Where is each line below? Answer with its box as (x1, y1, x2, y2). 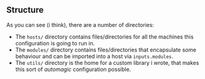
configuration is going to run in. (15, 39, 95, 47)
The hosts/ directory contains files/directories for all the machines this (15, 33, 194, 40)
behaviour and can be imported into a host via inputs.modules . (15, 52, 174, 60)
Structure (6, 5, 44, 15)
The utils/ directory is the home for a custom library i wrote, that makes (15, 59, 199, 66)
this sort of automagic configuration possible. (15, 66, 131, 73)
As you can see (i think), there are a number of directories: (6, 21, 155, 28)
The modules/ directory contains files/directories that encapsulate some (15, 46, 196, 53)
